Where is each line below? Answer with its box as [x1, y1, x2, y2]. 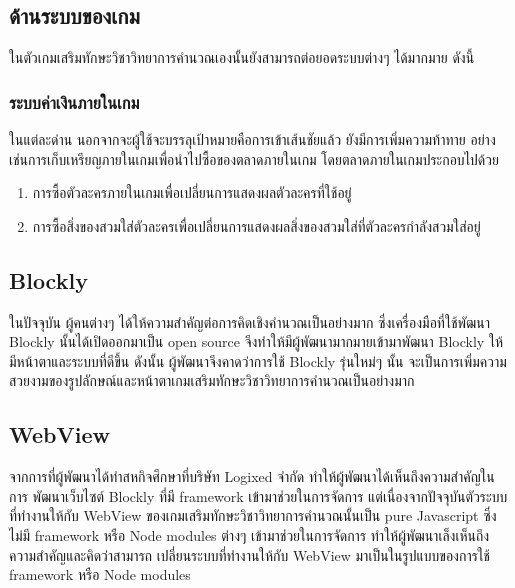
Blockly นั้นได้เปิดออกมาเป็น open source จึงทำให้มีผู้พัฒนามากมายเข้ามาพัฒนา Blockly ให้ [9, 331, 503, 352]
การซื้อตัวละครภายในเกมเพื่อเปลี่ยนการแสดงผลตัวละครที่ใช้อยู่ [32, 182, 352, 203]
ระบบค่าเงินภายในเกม [9, 89, 140, 114]
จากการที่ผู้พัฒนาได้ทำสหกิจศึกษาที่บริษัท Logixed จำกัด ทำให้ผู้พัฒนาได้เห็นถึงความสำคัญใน [9, 466, 495, 487]
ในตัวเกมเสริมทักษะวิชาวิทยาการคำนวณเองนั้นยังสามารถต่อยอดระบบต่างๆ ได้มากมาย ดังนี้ [9, 47, 475, 68]
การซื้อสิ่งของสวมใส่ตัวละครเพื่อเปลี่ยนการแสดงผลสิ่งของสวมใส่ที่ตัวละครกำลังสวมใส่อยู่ [32, 215, 481, 236]
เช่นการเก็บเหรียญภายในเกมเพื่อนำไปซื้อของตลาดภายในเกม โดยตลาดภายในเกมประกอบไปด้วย [9, 148, 499, 169]
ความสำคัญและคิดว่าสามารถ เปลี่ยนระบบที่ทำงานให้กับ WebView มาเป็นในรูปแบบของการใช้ [9, 544, 490, 565]
